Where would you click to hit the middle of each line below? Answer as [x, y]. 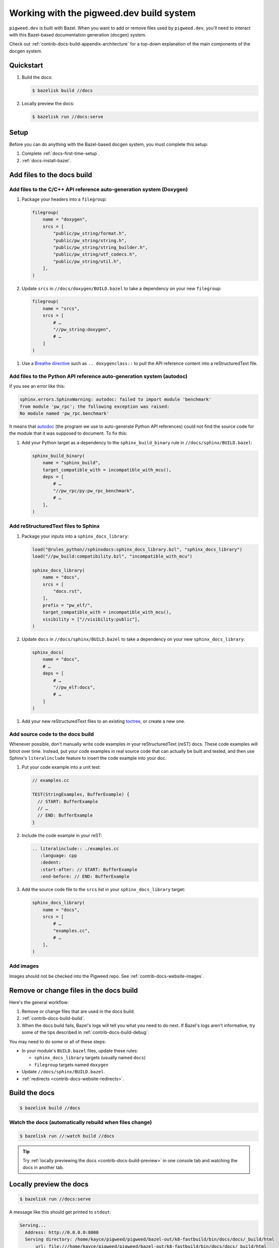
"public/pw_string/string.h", [90, 240]
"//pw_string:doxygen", [82, 330]
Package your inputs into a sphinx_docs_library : [75, 536]
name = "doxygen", [65, 219]
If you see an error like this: [37, 386]
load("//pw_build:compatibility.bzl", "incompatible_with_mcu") [112, 556]
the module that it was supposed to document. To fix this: [68, 433]
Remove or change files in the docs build [73, 990]
